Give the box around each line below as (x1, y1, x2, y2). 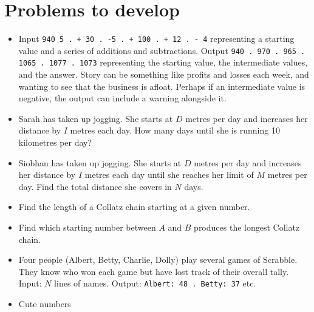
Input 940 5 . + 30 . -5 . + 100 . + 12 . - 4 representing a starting (18, 32, 295, 45)
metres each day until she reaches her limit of (84, 168, 254, 181)
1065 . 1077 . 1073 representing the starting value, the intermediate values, (18, 56, 308, 69)
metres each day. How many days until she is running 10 (70, 124, 280, 137)
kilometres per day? (18, 136, 92, 149)
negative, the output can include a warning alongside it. (18, 92, 227, 104)
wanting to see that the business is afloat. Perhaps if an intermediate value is (18, 80, 305, 92)
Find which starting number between (18, 221, 156, 234)
